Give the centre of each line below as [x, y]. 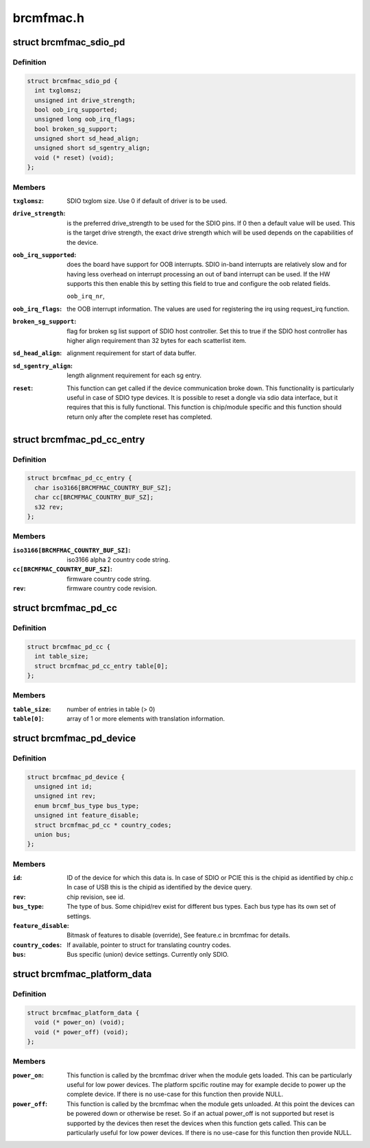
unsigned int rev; [65, 796]
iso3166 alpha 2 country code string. [119, 560]
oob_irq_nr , [86, 296]
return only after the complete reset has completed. [139, 417]
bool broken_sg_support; [76, 129]
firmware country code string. [109, 579]
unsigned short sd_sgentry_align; [92, 148]
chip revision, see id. [96, 897]
